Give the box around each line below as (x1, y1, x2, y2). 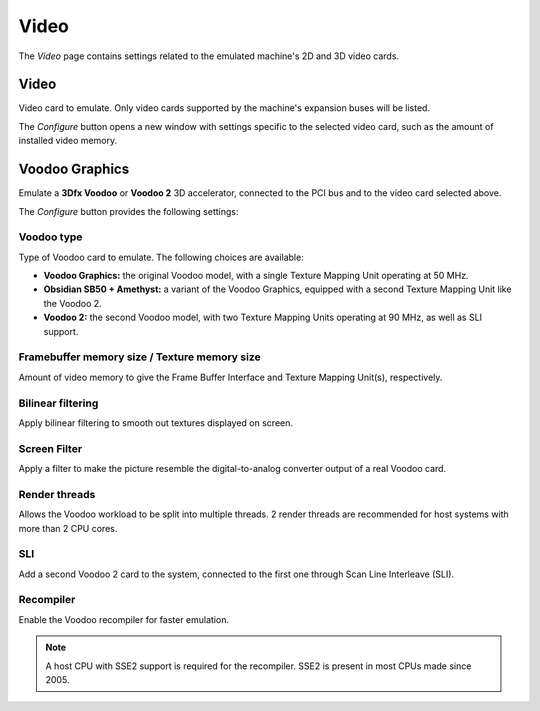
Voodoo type (18, 230, 83, 244)
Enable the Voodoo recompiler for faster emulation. (18, 613, 230, 625)
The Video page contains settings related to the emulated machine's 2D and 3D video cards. (18, 50, 400, 62)
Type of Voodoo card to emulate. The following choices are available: (18, 251, 304, 263)
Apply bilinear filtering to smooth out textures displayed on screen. (18, 416, 294, 429)
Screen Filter (18, 441, 83, 455)
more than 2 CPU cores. (18, 522, 118, 534)
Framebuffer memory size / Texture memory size (18, 350, 261, 364)
